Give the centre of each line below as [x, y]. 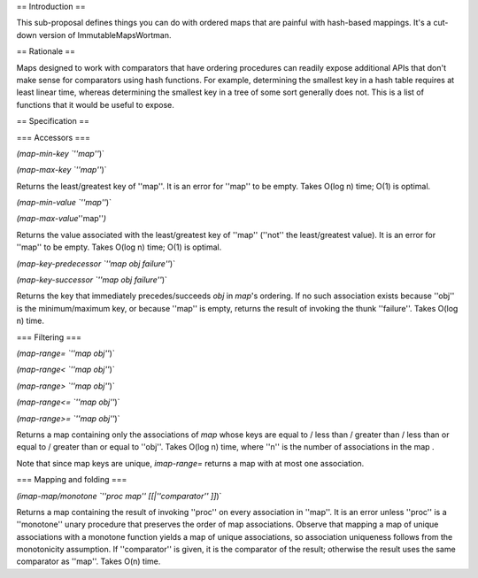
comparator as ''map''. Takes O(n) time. [89, 561]
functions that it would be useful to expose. [95, 104]
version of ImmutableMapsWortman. [105, 35]
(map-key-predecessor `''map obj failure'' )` [96, 263]
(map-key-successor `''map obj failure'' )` [92, 280]
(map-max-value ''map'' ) [61, 219]
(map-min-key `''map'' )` [61, 153]
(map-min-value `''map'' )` [64, 203]
